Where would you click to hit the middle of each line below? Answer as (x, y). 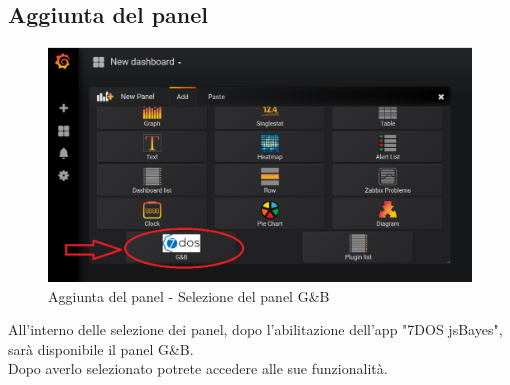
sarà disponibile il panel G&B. (101, 348)
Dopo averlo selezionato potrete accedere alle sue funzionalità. (198, 368)
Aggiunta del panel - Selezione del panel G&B (189, 295)
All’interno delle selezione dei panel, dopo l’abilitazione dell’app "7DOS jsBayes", (255, 329)
